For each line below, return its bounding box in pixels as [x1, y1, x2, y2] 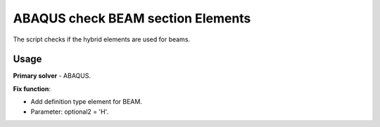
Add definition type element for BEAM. [30, 98, 142, 106]
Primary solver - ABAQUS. [13, 72, 91, 80]
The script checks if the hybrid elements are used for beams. [13, 35, 190, 44]
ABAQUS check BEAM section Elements [13, 11, 251, 26]
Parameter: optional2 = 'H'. [30, 107, 109, 116]
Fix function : [13, 84, 51, 93]
